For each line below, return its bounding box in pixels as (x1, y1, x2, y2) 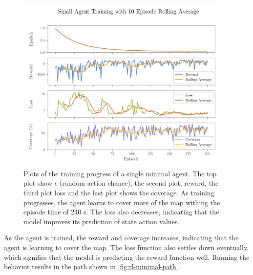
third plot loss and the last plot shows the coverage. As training (23, 187, 214, 197)
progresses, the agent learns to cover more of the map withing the (23, 197, 220, 207)
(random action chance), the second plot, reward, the (59, 178, 219, 188)
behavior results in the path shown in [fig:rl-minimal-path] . (4, 261, 180, 272)
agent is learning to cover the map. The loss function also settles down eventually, (4, 242, 249, 252)
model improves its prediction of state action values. (23, 216, 180, 226)
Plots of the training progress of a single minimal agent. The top (23, 168, 217, 178)
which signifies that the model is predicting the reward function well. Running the (4, 252, 250, 262)
